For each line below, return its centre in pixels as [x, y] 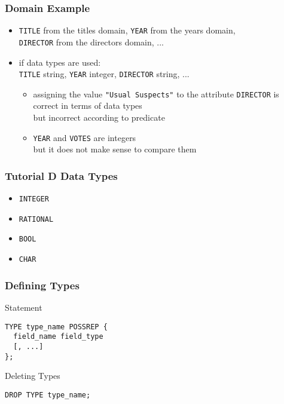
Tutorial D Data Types [61, 175]
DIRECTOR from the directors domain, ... [91, 42]
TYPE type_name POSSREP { [56, 327]
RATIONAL [36, 219]
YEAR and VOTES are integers [85, 137]
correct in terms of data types [88, 105]
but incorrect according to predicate [99, 117]
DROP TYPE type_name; [48, 395]
